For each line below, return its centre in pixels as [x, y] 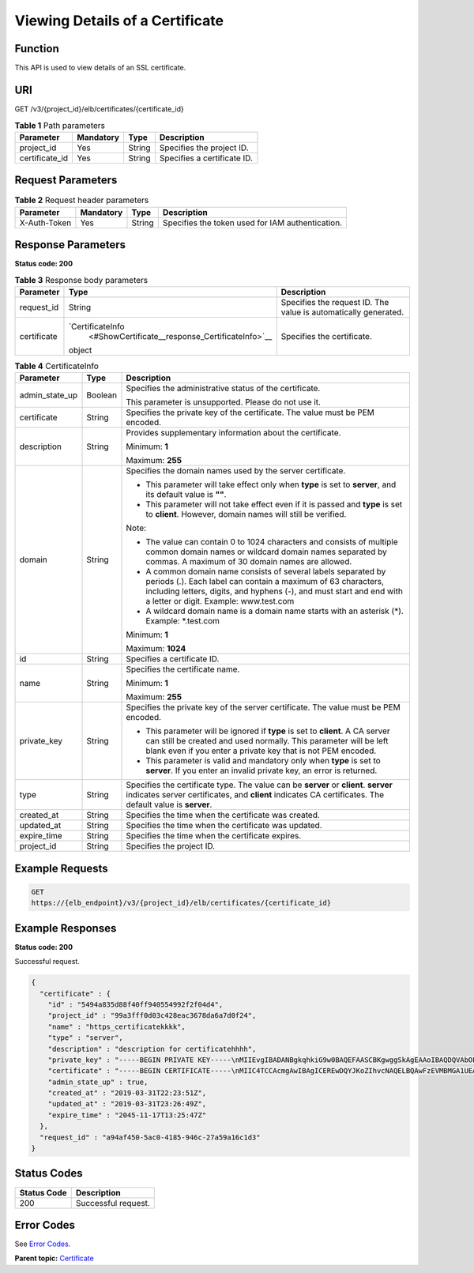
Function [37, 49]
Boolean [102, 395]
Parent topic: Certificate [54, 1258]
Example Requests [61, 868]
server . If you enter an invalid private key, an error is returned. [261, 770]
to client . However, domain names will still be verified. [246, 514]
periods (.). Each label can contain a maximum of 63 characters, [265, 582]
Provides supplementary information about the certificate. [233, 433]
